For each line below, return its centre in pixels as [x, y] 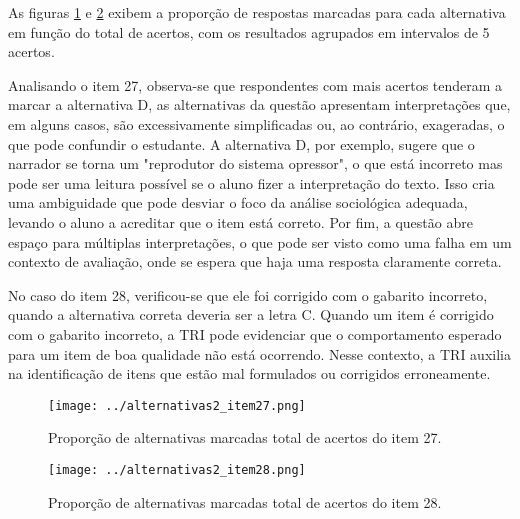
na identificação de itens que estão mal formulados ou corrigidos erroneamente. [249, 373]
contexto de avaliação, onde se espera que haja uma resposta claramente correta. [255, 261]
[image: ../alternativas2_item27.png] [177, 405]
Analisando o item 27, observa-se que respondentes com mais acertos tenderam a [255, 84]
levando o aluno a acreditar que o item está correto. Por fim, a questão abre [240, 221]
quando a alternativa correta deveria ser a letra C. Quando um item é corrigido [251, 314]
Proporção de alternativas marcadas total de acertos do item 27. [245, 437]
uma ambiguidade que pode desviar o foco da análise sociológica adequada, [238, 202]
